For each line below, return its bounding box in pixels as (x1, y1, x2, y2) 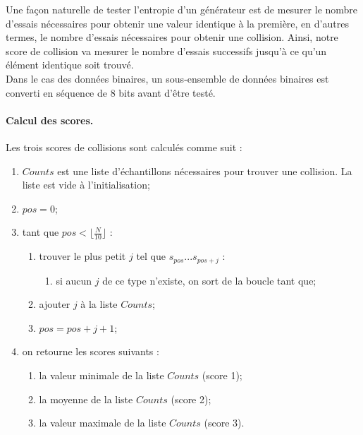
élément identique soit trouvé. (6, 57, 134, 72)
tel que (136, 249, 166, 263)
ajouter (39, 297, 70, 311)
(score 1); (202, 367, 242, 382)
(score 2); (171, 391, 211, 406)
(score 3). (204, 415, 245, 430)
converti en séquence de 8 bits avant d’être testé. (6, 85, 216, 100)
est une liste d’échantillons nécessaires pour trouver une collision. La (57, 163, 352, 178)
